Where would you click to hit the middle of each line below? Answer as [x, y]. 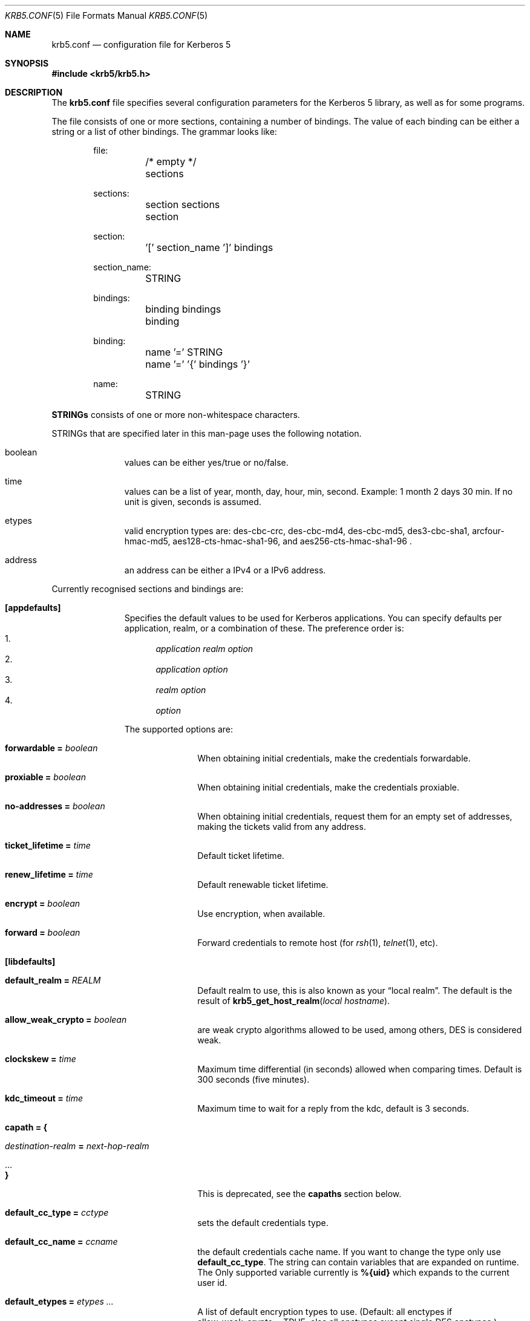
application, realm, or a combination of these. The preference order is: [264, 628]
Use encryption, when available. [261, 914]
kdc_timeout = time [44, 1098]
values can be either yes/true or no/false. [206, 462]
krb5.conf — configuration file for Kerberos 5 [141, 44]
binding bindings [183, 309]
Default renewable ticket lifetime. [263, 885]
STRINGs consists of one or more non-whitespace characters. [176, 415]
